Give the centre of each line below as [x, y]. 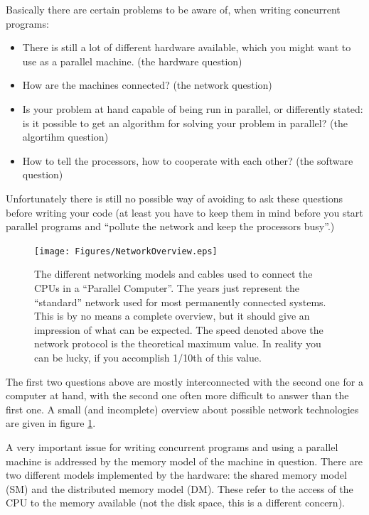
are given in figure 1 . [51, 423]
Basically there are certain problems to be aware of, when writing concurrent [173, 9]
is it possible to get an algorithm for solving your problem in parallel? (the [185, 123]
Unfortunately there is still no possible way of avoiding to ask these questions [174, 198]
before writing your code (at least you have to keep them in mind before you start [184, 212]
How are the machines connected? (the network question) [147, 85]
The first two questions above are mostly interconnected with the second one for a [184, 381]
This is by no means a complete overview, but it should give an [172, 316]
